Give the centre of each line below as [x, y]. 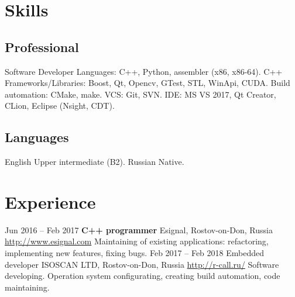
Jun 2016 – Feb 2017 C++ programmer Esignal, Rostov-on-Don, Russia [139, 229]
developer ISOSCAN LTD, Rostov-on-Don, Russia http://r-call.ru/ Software [142, 264]
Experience [50, 201]
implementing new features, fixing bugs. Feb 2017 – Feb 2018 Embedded [134, 253]
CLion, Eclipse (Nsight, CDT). [60, 106]
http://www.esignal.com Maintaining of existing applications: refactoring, [137, 241]
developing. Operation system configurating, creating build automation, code [143, 276]
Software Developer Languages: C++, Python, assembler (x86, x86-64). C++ [144, 71]
